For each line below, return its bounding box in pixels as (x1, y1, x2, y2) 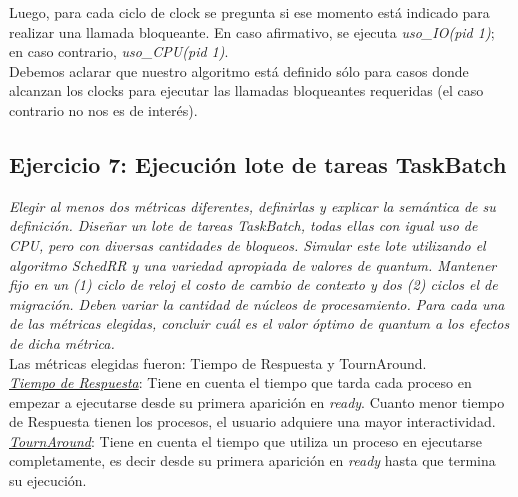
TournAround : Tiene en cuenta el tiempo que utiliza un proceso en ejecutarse (9, 430, 483, 451)
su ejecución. (9, 470, 87, 491)
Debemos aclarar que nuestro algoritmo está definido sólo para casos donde (9, 60, 469, 81)
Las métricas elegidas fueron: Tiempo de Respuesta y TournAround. (9, 352, 427, 373)
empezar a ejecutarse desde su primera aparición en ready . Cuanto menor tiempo (9, 391, 505, 412)
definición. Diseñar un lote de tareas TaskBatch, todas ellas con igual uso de (9, 215, 478, 236)
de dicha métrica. (9, 332, 115, 353)
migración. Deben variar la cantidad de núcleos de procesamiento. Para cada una (9, 293, 505, 314)
